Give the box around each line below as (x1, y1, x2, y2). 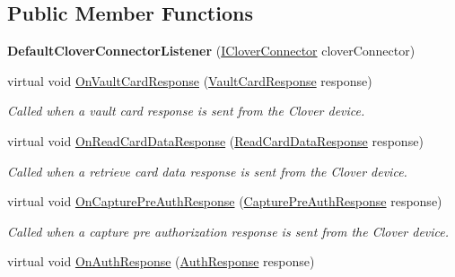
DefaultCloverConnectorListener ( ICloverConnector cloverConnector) (7, 41, 416, 60)
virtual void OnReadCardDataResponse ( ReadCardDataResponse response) (7, 131, 424, 150)
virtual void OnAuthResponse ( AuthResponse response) (7, 252, 315, 271)
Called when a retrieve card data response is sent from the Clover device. (7, 161, 407, 180)
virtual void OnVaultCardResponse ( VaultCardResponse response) (7, 71, 372, 90)
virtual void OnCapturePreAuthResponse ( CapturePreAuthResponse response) (7, 192, 442, 211)
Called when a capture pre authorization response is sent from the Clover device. (7, 221, 450, 240)
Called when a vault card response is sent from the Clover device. (7, 101, 365, 120)
